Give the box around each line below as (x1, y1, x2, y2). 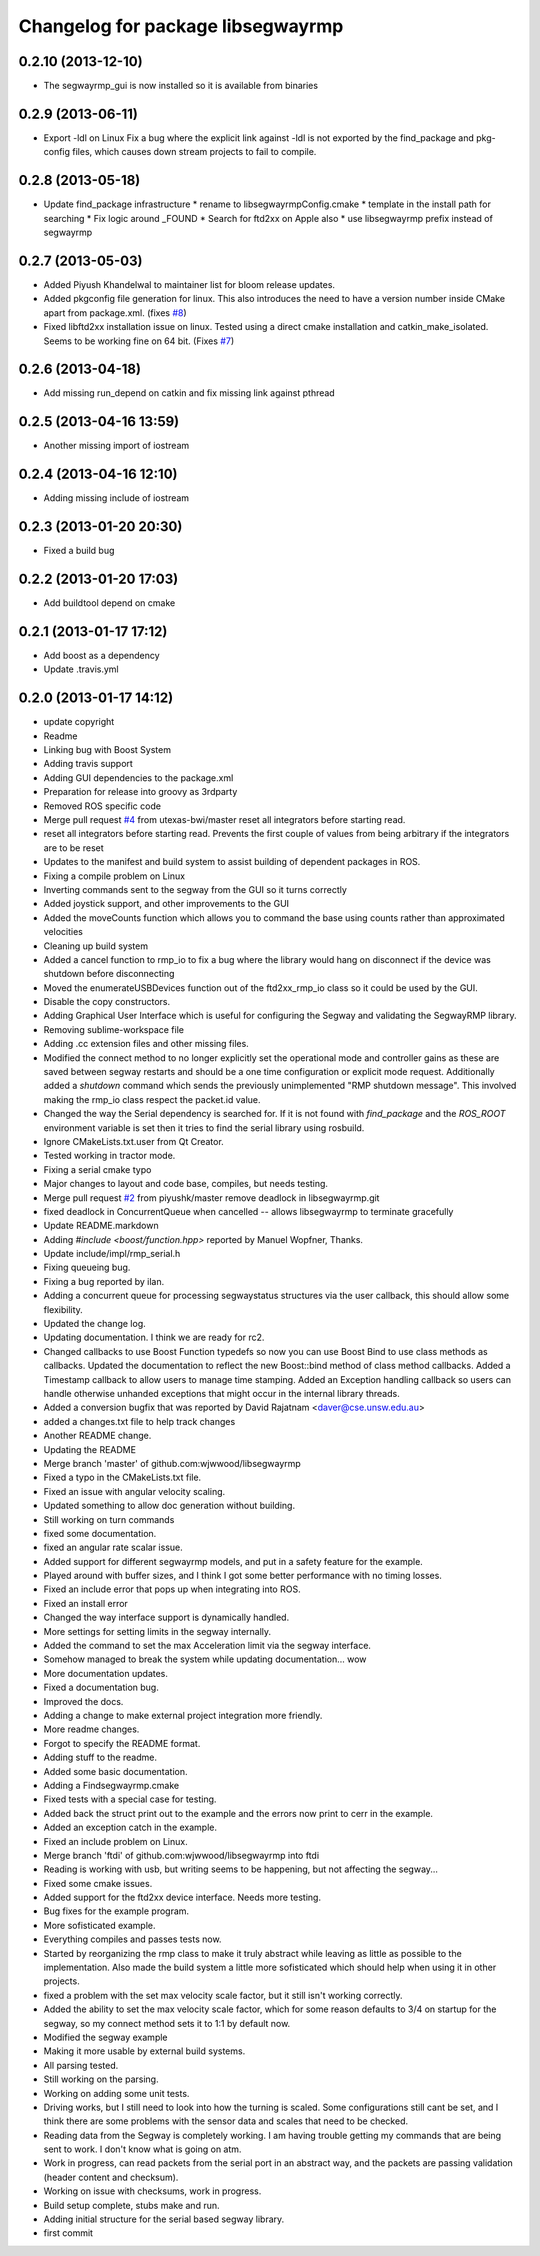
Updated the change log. (43, 1318, 146, 1330)
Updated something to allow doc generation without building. (43, 1500, 295, 1512)
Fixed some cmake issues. (43, 1877, 153, 1889)
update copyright (43, 716, 115, 728)
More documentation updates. (43, 1667, 169, 1679)
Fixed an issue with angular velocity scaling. (43, 1485, 226, 1497)
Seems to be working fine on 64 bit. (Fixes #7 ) (43, 335, 235, 347)
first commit (43, 2227, 94, 2239)
